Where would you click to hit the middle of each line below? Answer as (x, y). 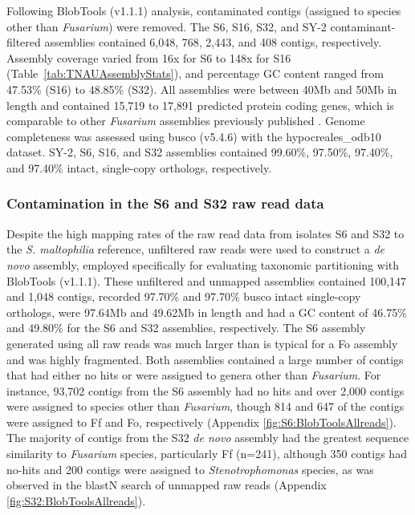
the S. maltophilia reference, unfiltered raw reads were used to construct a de (196, 249)
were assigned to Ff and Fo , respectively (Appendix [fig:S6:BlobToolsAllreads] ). (201, 422)
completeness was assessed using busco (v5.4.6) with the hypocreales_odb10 (194, 136)
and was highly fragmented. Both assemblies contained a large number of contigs (205, 359)
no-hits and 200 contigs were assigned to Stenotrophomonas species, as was (190, 469)
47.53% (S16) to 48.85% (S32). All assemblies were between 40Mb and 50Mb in (202, 89)
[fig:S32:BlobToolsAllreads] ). (76, 500)
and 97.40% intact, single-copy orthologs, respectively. (139, 167)
